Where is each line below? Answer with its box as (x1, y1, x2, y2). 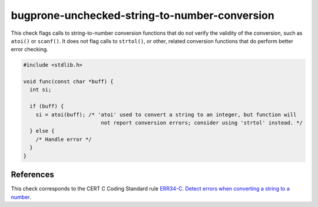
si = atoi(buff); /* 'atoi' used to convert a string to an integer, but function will (35, 111, 297, 118)
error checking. (11, 46, 48, 53)
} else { (29, 127, 55, 134)
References (11, 170, 54, 180)
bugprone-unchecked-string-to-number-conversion (11, 9, 275, 22)
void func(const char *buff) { (23, 78, 114, 85)
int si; (29, 86, 52, 93)
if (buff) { (29, 103, 64, 110)
